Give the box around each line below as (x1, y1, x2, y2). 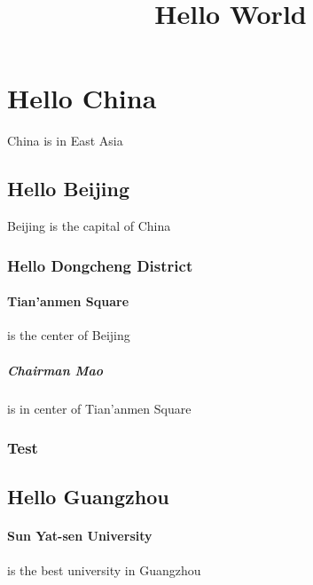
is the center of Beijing (7, 326, 130, 344)
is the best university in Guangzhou (7, 560, 201, 579)
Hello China (7, 80, 157, 116)
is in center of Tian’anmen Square (7, 399, 192, 417)
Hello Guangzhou (7, 483, 169, 510)
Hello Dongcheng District (7, 254, 193, 276)
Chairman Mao (7, 360, 104, 379)
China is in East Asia (7, 131, 123, 150)
